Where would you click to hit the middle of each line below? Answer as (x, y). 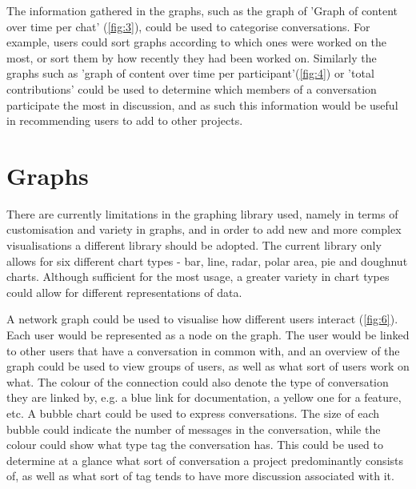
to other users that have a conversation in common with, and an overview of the (203, 350)
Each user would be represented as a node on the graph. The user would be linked (208, 335)
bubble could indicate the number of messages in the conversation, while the (194, 429)
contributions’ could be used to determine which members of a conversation (192, 88)
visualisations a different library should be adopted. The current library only (194, 245)
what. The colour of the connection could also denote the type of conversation (198, 381)
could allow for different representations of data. (124, 292)
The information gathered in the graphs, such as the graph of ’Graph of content (202, 10)
